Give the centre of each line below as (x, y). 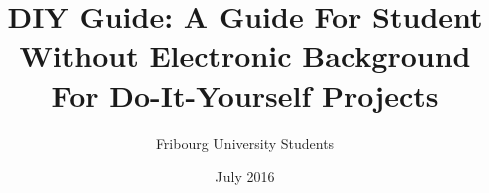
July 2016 (245, 176)
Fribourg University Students (245, 142)
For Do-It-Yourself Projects (245, 94)
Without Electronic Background (245, 55)
